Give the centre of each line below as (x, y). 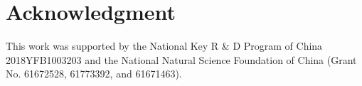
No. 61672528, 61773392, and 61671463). (94, 74)
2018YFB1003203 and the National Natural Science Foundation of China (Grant (181, 59)
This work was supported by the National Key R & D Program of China (164, 46)
